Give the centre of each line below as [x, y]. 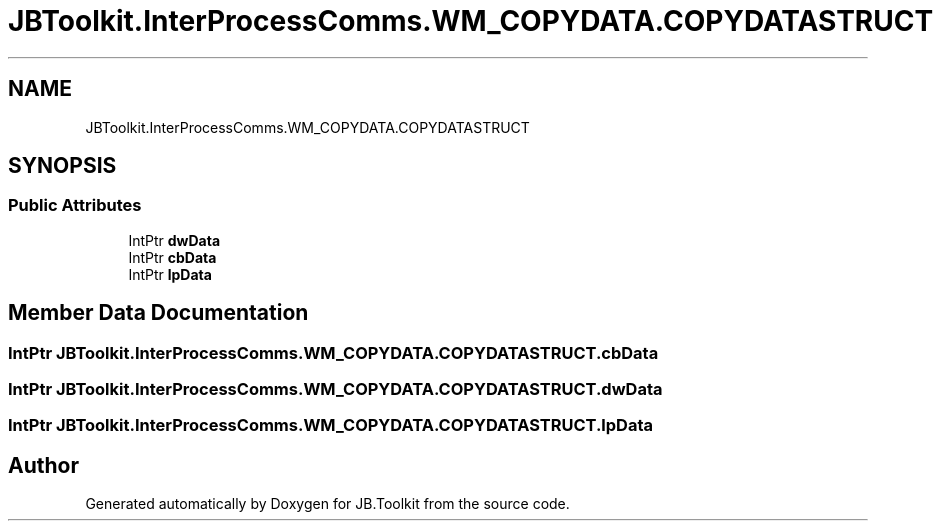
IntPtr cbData [172, 257]
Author [43, 465]
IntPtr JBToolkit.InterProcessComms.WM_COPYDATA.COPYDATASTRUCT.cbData [333, 352]
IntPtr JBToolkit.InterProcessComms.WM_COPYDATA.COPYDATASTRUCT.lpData [330, 425]
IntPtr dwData [174, 240]
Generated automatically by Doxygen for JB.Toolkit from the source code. [327, 504]
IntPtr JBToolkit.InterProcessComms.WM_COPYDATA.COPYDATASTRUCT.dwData [335, 389]
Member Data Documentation [158, 313]
